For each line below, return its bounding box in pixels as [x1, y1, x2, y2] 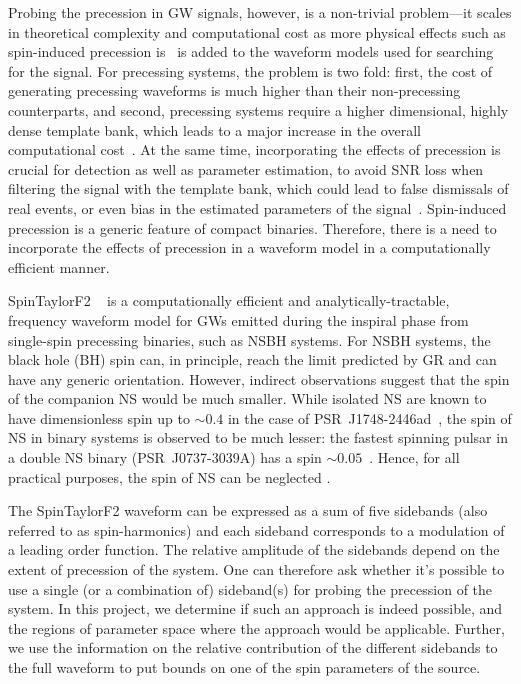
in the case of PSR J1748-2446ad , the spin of [227, 407, 512, 428]
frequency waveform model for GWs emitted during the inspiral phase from [8, 309, 469, 330]
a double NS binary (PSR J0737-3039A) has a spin [8, 447, 322, 468]
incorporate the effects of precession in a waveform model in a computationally [8, 237, 491, 258]
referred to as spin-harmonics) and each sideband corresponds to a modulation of [8, 519, 505, 540]
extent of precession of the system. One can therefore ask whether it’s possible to [8, 559, 505, 580]
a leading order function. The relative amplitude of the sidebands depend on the [8, 539, 500, 560]
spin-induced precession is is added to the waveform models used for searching [8, 41, 494, 62]
